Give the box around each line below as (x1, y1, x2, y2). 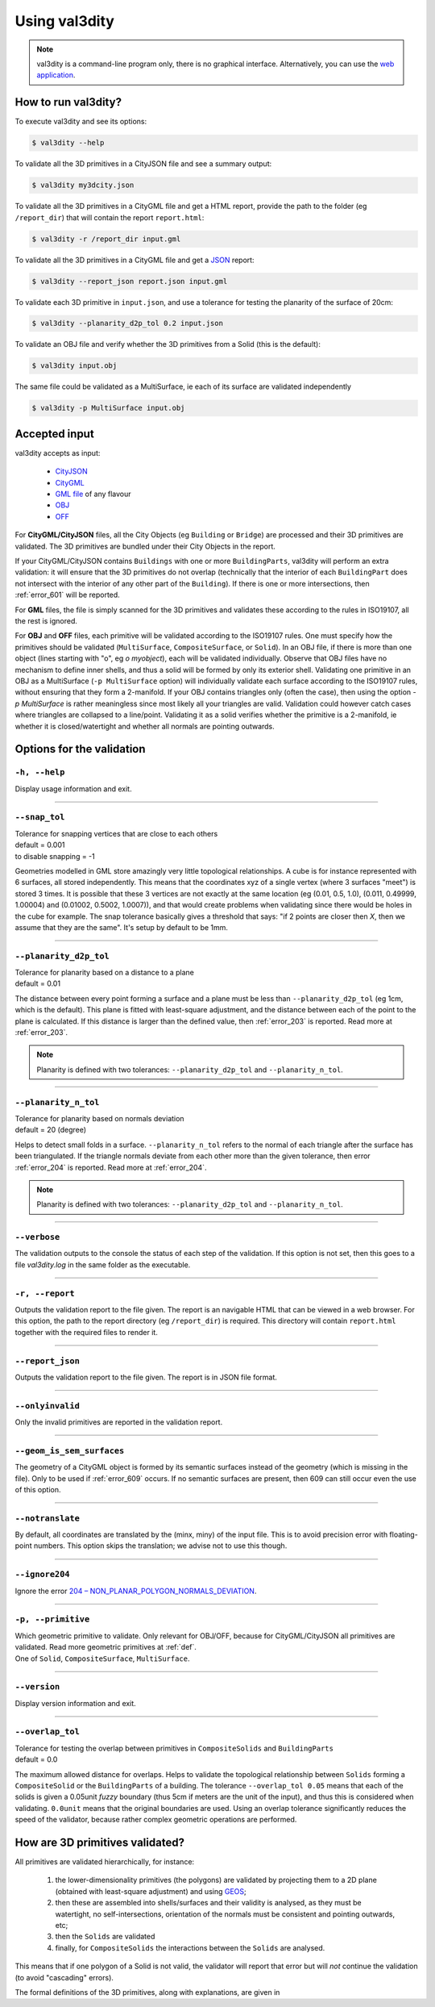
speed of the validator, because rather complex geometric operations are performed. (14, 1815, 297, 1825)
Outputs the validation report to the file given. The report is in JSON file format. (14, 1372, 278, 1382)
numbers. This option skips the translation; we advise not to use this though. (33, 1541, 288, 1550)
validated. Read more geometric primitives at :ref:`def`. (14, 1642, 197, 1652)
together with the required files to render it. (14, 1327, 159, 1337)
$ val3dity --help (31, 138, 105, 148)
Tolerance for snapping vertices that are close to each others (14, 828, 218, 838)
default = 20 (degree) (14, 1125, 87, 1135)
